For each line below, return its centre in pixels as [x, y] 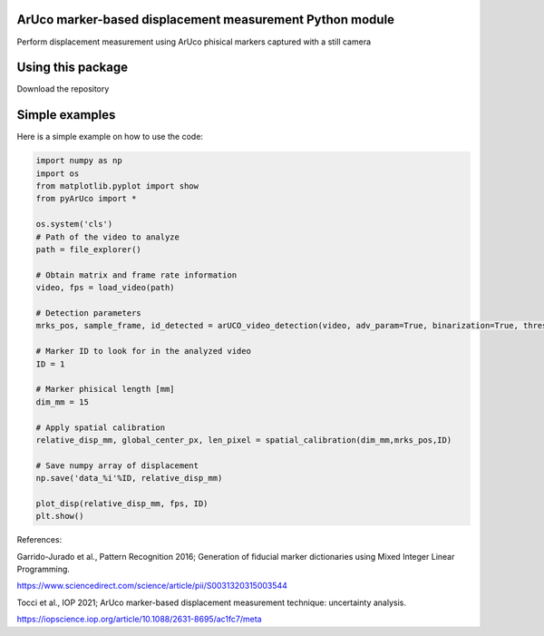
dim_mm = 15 [63, 402]
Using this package [73, 68]
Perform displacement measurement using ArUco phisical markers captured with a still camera [194, 42]
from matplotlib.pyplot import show [117, 186]
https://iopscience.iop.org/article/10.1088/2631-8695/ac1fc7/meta [139, 619]
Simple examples [66, 115]
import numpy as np [79, 161]
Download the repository [63, 89]
